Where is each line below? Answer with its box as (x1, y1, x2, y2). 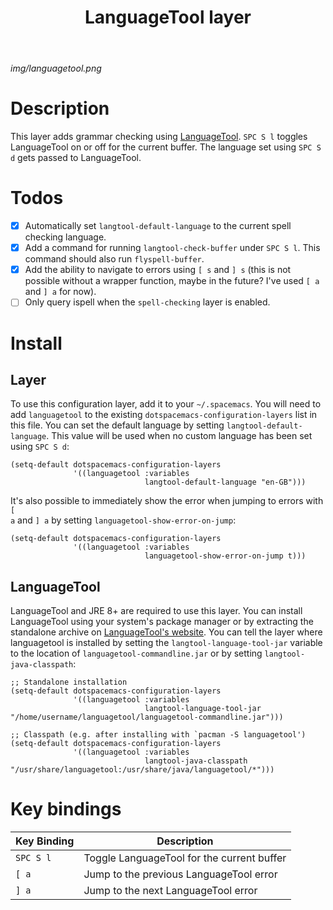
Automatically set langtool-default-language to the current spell (24, 220, 292, 232)
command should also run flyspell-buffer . (24, 253, 205, 265)
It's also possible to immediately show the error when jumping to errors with (10, 495, 324, 507)
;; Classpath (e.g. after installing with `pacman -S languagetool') (10, 730, 307, 740)
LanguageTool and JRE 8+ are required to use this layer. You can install (10, 605, 303, 617)
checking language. (24, 231, 107, 243)
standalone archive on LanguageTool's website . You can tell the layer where (10, 626, 323, 638)
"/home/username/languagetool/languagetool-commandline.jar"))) (10, 712, 284, 723)
